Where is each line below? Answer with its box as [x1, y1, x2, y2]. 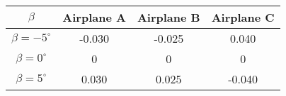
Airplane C [211, 9, 275, 25]
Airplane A [62, 9, 126, 25]
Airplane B [137, 9, 200, 25]
